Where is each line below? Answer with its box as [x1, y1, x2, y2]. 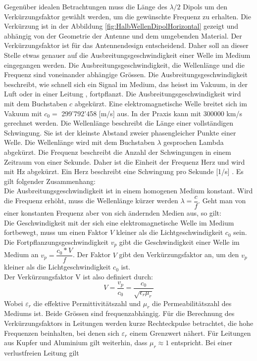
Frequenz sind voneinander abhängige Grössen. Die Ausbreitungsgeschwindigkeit [4, 69, 248, 80]
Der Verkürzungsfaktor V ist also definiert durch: [4, 271, 153, 281]
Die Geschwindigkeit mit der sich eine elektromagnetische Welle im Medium [4, 217, 234, 227]
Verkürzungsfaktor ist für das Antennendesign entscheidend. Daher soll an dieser [4, 40, 249, 50]
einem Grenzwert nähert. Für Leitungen [129, 327, 251, 338]
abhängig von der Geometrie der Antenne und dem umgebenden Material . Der [4, 30, 242, 41]
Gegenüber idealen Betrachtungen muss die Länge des [4, 1, 167, 11]
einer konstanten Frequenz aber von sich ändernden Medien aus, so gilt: [4, 207, 221, 218]
